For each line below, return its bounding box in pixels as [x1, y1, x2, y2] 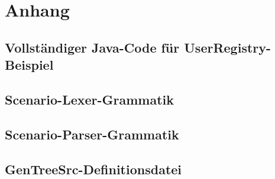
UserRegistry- [184, 38, 271, 56]
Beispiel [5, 56, 54, 74]
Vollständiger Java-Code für [5, 38, 180, 56]
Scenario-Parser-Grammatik [5, 125, 179, 143]
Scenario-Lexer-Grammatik [5, 90, 174, 108]
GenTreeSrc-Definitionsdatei [5, 160, 182, 178]
